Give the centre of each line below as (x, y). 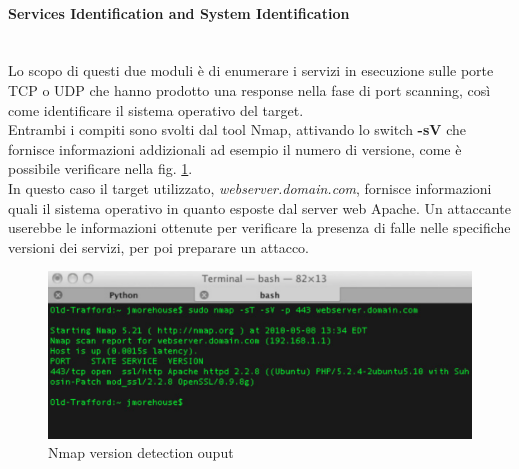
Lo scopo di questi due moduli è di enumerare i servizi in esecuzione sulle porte (251, 70)
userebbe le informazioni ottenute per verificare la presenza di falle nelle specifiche (259, 227)
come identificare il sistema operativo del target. (156, 109)
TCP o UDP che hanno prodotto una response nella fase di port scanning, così (249, 89)
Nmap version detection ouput (141, 452)
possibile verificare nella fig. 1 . (100, 168)
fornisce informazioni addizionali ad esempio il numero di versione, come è (235, 148)
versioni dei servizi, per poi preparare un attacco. (159, 246)
